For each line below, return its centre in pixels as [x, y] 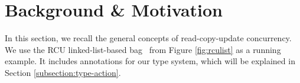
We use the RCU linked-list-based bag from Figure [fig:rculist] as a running [143, 49]
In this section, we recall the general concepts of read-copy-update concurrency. [148, 38]
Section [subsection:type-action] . [63, 72]
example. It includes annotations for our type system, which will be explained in [150, 61]
